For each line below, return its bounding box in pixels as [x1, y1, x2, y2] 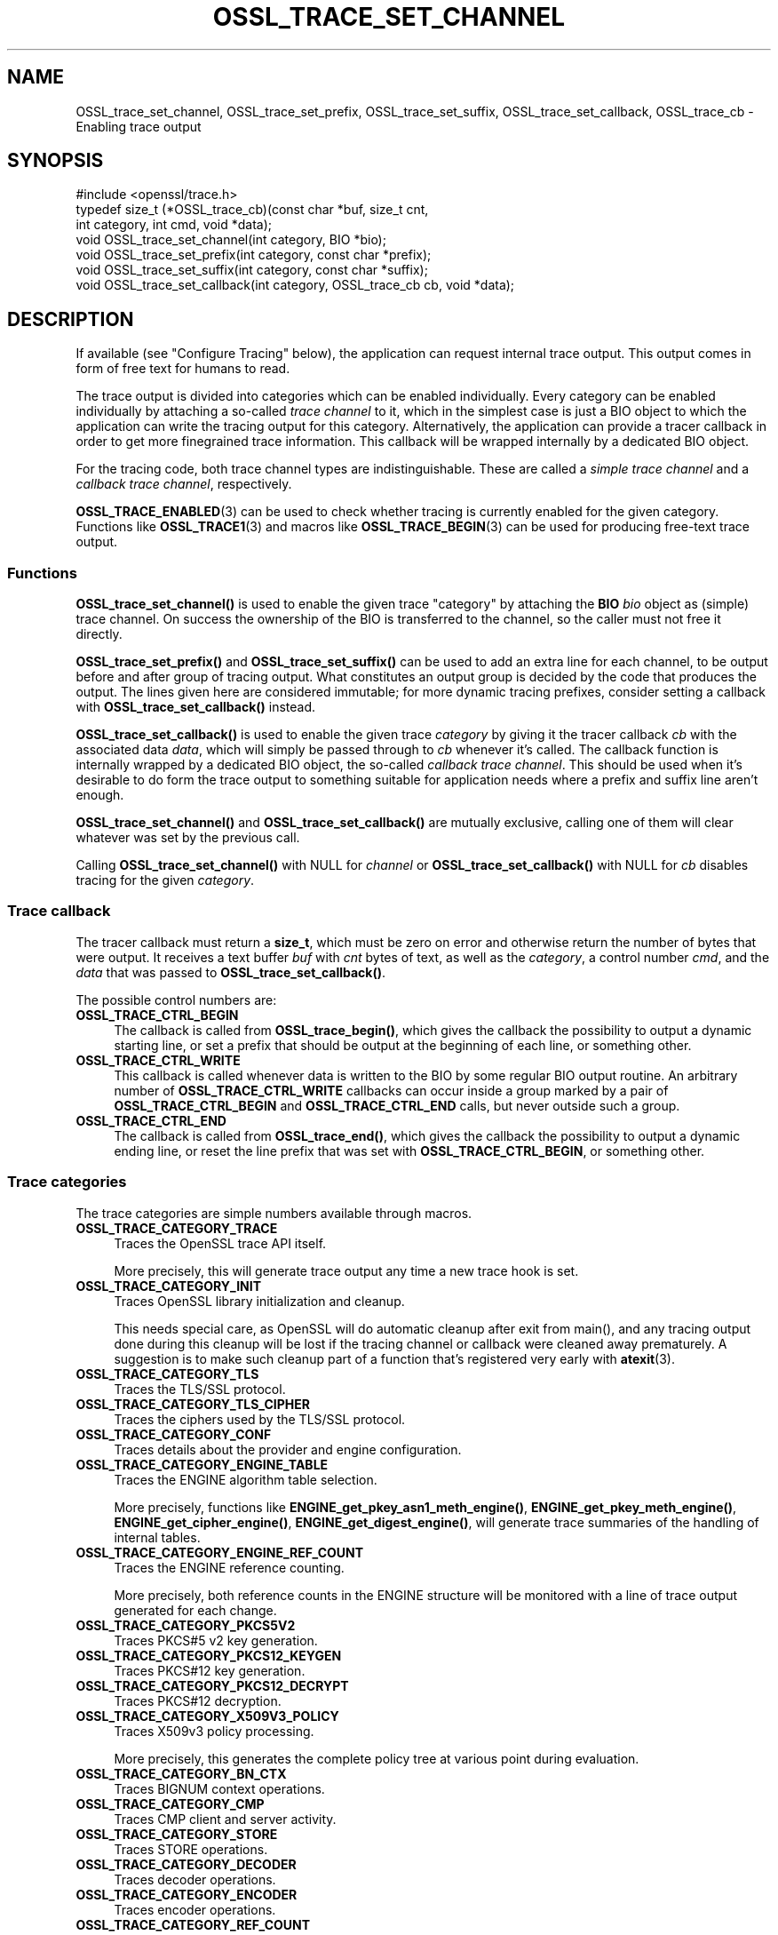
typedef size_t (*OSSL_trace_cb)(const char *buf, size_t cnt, [75, 202, 429, 218]
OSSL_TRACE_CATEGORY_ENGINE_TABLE [75, 1456, 329, 1472]
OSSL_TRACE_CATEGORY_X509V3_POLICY [75, 1708, 339, 1724]
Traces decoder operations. [114, 1871, 276, 1887]
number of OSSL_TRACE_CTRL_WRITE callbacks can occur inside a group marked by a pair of [114, 1082, 669, 1098]
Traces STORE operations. [114, 1841, 268, 1857]
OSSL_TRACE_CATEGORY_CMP [75, 1796, 265, 1812]
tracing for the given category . [75, 872, 255, 888]
